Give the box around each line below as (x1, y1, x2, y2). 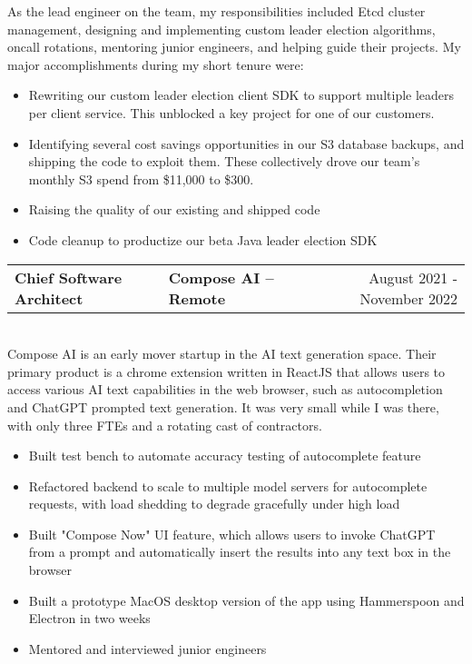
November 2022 (359, 287, 457, 309)
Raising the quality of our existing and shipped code (28, 200, 320, 219)
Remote (168, 287, 226, 309)
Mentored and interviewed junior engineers (28, 639, 267, 658)
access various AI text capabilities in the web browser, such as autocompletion (7, 380, 443, 399)
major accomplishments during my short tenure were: (7, 55, 304, 74)
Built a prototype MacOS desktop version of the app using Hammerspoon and (28, 590, 465, 609)
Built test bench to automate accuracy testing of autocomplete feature (28, 446, 421, 465)
